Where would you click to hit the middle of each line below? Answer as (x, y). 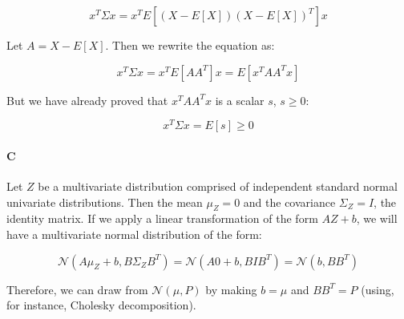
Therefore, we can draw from (77, 289)
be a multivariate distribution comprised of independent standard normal (218, 186)
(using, (378, 289)
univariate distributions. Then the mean (105, 202)
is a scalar (240, 100)
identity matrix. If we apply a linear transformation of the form (162, 218)
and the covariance (289, 202)
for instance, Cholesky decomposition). (101, 305)
